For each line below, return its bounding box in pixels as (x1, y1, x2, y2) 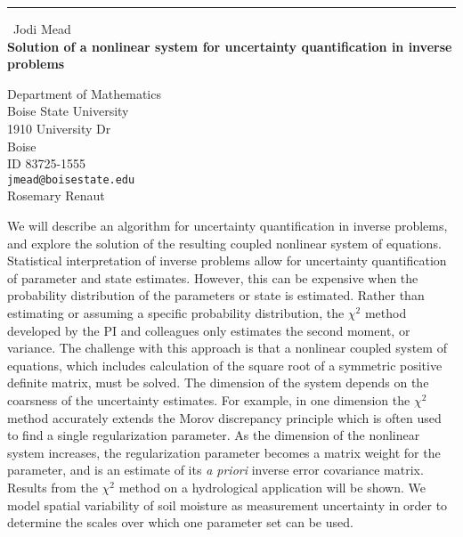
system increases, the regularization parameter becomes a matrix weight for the (7, 443, 441, 461)
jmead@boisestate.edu (7, 173, 135, 186)
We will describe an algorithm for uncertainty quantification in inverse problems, (7, 216, 448, 234)
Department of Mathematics (7, 84, 161, 102)
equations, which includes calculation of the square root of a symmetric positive (7, 355, 443, 374)
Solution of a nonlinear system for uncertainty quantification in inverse (7, 37, 452, 55)
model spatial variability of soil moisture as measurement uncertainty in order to (7, 495, 448, 514)
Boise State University (7, 102, 129, 120)
